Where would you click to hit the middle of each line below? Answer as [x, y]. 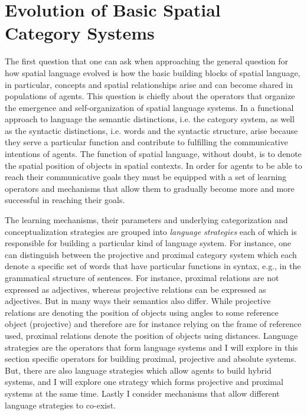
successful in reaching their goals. [65, 200]
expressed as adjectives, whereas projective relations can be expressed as [135, 289]
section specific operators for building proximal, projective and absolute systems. [151, 359]
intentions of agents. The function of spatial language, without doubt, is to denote [153, 154]
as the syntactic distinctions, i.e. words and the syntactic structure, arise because [151, 130]
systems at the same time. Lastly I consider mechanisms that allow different [142, 393]
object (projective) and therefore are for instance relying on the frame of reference [153, 324]
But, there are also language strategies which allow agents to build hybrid [138, 370]
